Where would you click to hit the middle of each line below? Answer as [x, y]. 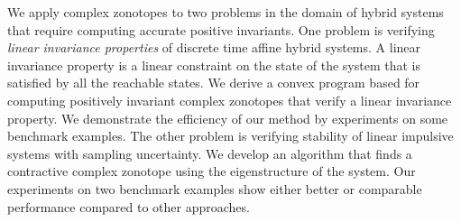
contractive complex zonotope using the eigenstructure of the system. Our [212, 171]
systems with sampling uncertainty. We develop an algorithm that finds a [210, 153]
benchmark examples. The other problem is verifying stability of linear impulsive [230, 136]
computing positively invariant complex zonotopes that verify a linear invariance [230, 100]
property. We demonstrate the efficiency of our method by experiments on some [228, 118]
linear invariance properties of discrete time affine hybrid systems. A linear [214, 47]
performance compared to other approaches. [129, 206]
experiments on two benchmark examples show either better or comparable [215, 188]
